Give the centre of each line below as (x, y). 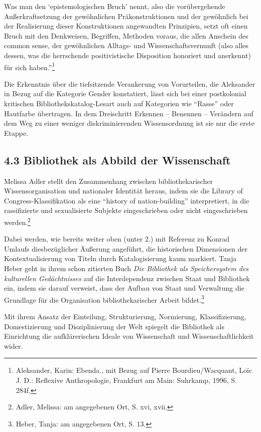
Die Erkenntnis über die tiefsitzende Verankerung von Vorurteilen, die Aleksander (130, 83)
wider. (14, 346)
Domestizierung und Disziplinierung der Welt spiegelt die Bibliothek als (114, 326)
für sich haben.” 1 (30, 66)
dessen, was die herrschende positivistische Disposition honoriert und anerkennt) (127, 55)
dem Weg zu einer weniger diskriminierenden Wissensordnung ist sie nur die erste (129, 123)
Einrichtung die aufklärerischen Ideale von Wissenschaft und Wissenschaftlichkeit (129, 336)
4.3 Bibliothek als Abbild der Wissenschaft (117, 160)
